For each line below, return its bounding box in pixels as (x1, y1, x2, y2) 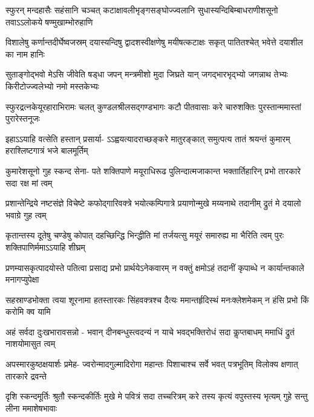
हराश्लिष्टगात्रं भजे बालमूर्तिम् (5, 144, 88, 157)
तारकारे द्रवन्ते (5, 369, 47, 382)
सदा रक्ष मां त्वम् (5, 176, 53, 189)
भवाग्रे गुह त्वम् (5, 208, 47, 221)
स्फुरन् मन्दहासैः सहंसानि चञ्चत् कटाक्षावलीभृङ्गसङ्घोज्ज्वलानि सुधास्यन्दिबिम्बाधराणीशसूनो (5, 4, 278, 16)
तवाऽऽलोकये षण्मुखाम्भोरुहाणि (5, 15, 93, 28)
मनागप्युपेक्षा (5, 273, 39, 286)
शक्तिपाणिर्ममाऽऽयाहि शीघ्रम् (5, 240, 85, 253)
